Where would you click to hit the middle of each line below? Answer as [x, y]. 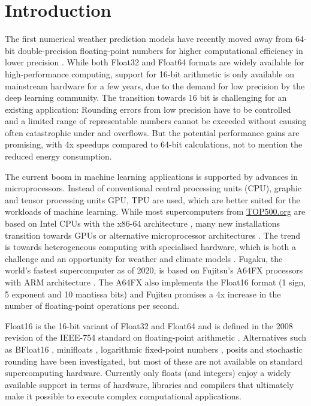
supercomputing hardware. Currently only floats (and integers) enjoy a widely [148, 373]
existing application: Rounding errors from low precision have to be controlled [148, 109]
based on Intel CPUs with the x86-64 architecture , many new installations [143, 223]
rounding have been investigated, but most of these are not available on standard [154, 361]
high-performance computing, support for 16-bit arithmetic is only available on [150, 73]
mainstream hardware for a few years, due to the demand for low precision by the [155, 85]
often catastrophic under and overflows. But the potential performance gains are [152, 132]
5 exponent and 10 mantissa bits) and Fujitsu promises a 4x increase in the [143, 294]
